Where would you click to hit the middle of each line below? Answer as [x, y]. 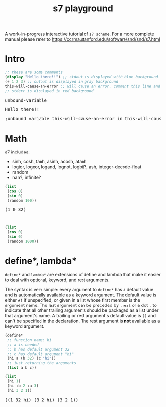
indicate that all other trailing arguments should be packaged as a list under [82, 310]
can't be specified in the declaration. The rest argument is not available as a [83, 321]
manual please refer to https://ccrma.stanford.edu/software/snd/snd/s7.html [83, 39]
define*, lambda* [41, 261]
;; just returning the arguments [42, 363]
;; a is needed [23, 345]
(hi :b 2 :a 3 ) [23, 386]
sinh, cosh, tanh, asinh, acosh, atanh [50, 162]
